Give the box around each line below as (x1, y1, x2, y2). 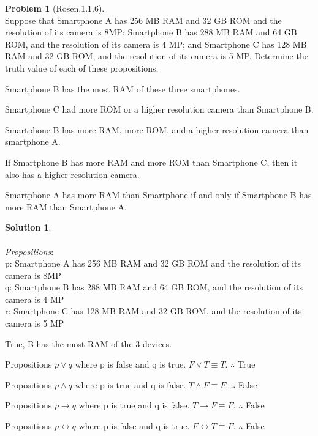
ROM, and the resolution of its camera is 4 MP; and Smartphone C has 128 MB (5, 37, 307, 50)
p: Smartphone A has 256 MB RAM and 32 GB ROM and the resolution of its (5, 257, 301, 270)
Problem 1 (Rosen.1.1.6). (5, 2, 105, 14)
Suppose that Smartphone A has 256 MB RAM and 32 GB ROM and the (5, 13, 282, 26)
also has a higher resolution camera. (5, 168, 140, 180)
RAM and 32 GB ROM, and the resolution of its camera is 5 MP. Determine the (5, 50, 308, 62)
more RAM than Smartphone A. (5, 200, 127, 213)
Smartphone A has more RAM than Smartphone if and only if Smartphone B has (5, 188, 312, 201)
